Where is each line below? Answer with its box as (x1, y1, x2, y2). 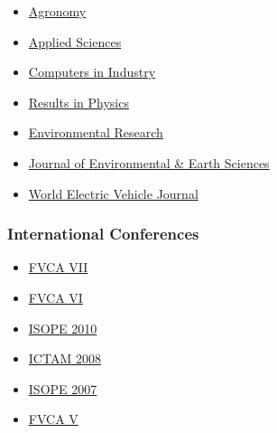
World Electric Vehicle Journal (28, 184, 199, 202)
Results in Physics (28, 92, 129, 111)
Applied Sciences (28, 32, 122, 51)
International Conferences (7, 222, 199, 245)
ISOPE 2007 (28, 379, 97, 398)
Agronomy (28, 2, 87, 20)
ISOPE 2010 (28, 318, 97, 337)
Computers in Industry (28, 62, 156, 81)
